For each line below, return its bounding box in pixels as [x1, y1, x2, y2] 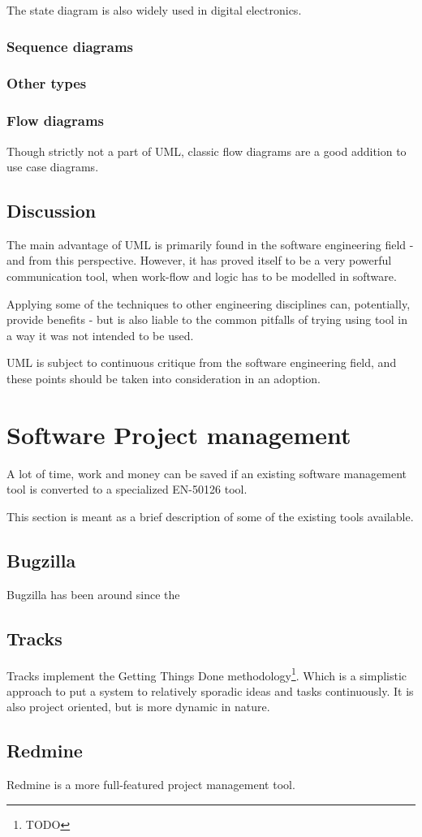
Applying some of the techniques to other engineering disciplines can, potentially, [6, 295, 411, 312]
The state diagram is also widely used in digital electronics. [6, 2, 302, 18]
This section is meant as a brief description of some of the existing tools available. [6, 507, 414, 524]
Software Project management [6, 417, 351, 451]
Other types [6, 73, 87, 93]
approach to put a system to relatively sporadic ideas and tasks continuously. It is [6, 682, 414, 699]
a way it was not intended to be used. [6, 326, 194, 343]
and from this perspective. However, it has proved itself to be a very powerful [6, 252, 392, 269]
